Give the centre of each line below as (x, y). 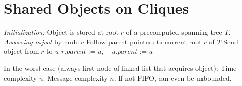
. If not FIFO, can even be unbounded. (173, 77)
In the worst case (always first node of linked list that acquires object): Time (120, 67)
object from (21, 51)
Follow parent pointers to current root (144, 41)
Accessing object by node (41, 41)
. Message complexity (75, 77)
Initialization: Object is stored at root (61, 32)
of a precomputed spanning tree (174, 32)
